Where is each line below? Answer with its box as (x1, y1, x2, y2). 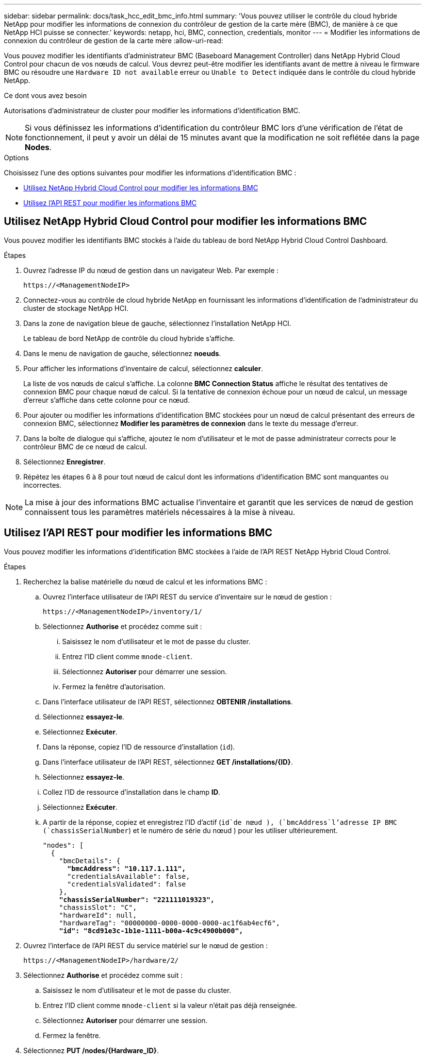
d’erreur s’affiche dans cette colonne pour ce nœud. (23, 395, 190, 404)
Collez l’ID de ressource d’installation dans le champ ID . (43, 787, 220, 796)
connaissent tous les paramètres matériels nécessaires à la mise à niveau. (25, 507, 295, 517)
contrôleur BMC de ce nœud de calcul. (23, 442, 147, 451)
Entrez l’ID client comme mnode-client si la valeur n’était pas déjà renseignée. (43, 1001, 297, 1009)
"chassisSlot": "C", (59, 903, 137, 911)
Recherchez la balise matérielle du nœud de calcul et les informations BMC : (23, 577, 267, 586)
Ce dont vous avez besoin (4, 91, 87, 100)
